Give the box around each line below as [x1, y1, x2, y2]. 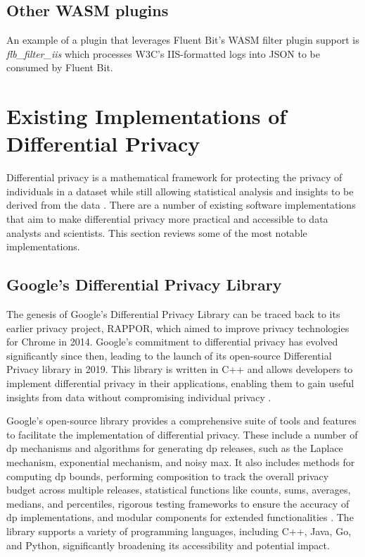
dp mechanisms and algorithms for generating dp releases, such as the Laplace [6, 441, 343, 455]
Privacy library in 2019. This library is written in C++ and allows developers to [6, 362, 353, 377]
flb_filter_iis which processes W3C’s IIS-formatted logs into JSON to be [6, 46, 320, 61]
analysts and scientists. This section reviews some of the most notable [6, 225, 307, 240]
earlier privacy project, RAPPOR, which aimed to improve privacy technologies [6, 320, 350, 335]
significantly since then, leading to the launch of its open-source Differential [6, 348, 332, 362]
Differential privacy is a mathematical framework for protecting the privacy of [6, 170, 342, 185]
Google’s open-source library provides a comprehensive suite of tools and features [6, 413, 357, 428]
